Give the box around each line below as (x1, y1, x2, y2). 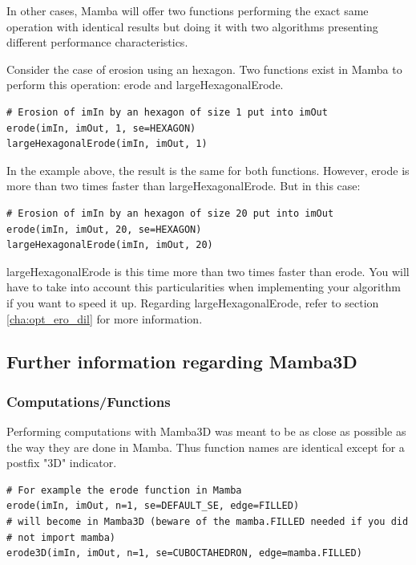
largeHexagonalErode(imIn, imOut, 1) (6, 138, 208, 150)
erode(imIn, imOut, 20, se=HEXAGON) (6, 223, 202, 235)
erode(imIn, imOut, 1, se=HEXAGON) (6, 122, 196, 134)
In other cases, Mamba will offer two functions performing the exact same (6, 2, 369, 18)
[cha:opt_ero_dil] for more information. (6, 310, 203, 327)
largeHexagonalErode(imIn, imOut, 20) (6, 239, 213, 251)
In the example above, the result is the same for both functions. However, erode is (6, 161, 410, 178)
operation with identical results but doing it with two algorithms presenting (6, 18, 378, 35)
